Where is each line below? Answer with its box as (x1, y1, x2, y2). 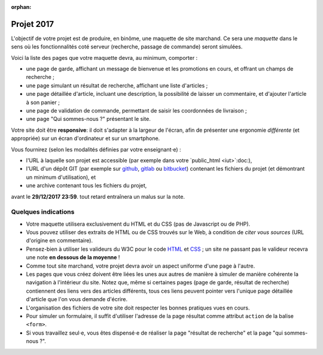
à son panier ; (26, 99, 60, 106)
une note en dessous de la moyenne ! (26, 254, 120, 261)
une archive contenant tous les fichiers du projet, (26, 182, 147, 189)
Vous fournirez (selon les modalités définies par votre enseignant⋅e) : (11, 145, 181, 153)
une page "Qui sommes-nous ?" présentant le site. (26, 116, 151, 123)
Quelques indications (11, 208, 75, 216)
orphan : (11, 4, 32, 10)
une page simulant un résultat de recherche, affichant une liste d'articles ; (26, 81, 208, 89)
